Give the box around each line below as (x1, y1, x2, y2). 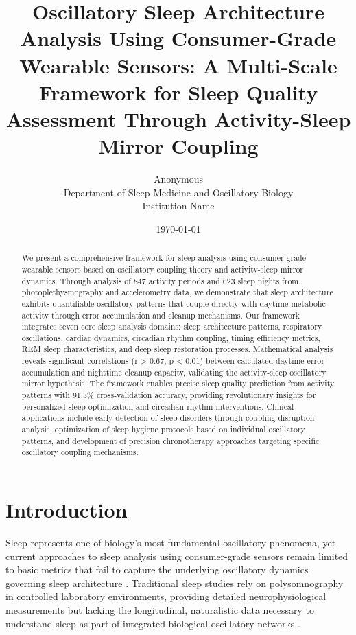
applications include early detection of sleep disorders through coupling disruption (21, 412, 315, 424)
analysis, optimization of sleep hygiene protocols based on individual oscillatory (21, 424, 305, 435)
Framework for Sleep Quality (38, 78, 318, 106)
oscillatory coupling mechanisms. (21, 446, 139, 458)
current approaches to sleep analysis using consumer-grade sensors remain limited (5, 549, 348, 563)
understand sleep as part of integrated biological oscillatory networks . (5, 616, 300, 630)
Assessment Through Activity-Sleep (5, 104, 351, 132)
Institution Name (142, 198, 215, 213)
